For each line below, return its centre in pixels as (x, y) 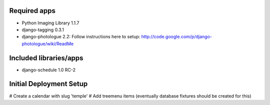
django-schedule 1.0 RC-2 (49, 70)
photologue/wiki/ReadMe (48, 44)
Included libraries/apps (46, 58)
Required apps (32, 11)
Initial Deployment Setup (48, 84)
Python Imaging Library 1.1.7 (50, 23)
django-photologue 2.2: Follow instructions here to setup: (81, 37)
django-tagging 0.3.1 (43, 29)
